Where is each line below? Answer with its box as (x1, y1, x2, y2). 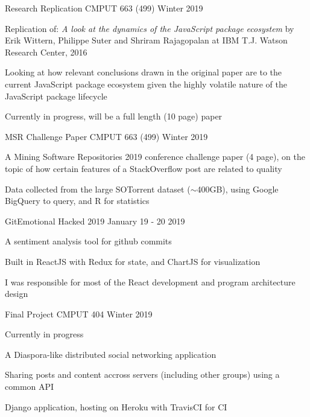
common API (5, 380, 54, 393)
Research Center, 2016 (5, 45, 87, 58)
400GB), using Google (197, 182, 279, 195)
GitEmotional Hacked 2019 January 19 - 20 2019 (5, 214, 185, 227)
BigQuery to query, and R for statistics (5, 194, 150, 207)
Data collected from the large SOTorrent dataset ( (5, 182, 191, 195)
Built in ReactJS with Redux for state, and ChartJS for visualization (5, 255, 261, 267)
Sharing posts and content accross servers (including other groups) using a (5, 368, 280, 381)
